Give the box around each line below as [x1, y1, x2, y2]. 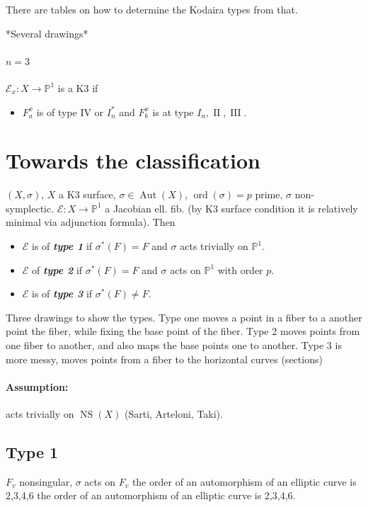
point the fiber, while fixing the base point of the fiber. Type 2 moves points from [6, 324, 360, 338]
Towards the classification [6, 146, 260, 175]
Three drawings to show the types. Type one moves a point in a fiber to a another [6, 309, 362, 324]
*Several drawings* [6, 25, 88, 40]
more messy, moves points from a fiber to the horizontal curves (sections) [6, 351, 323, 366]
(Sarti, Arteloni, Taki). [125, 406, 223, 421]
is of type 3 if [32, 286, 93, 301]
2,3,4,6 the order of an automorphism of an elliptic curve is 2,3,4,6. [6, 488, 296, 503]
